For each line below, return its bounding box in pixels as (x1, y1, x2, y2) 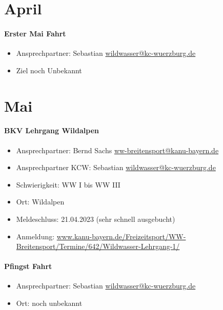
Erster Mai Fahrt (4, 28, 66, 38)
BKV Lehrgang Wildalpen (4, 125, 99, 136)
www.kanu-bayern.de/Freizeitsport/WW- (56, 231, 186, 241)
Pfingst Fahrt (4, 261, 52, 272)
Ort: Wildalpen (16, 196, 65, 207)
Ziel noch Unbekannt (16, 65, 82, 75)
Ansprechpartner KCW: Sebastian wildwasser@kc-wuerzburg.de (16, 162, 216, 173)
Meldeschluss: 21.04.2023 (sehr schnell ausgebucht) (16, 213, 175, 224)
